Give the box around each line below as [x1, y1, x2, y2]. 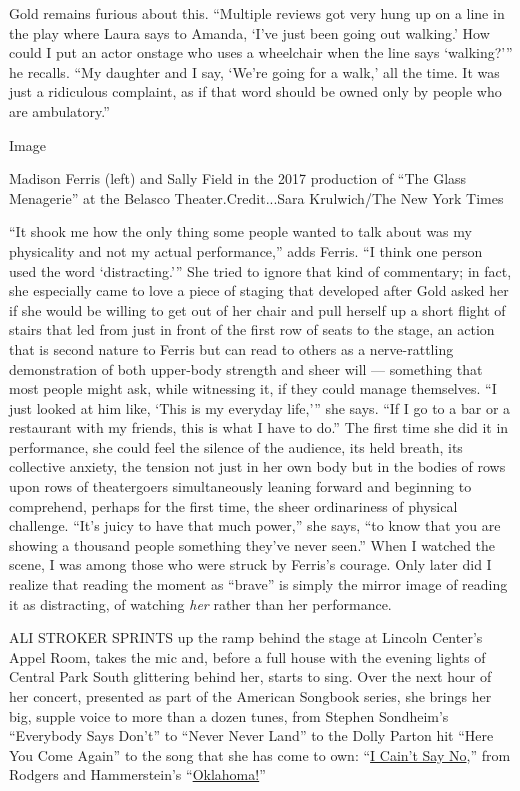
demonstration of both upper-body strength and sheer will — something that [9, 358, 483, 379]
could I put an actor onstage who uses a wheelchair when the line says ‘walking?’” [9, 42, 513, 63]
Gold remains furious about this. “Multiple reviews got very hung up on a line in [9, 3, 505, 23]
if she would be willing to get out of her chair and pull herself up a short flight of [9, 299, 506, 320]
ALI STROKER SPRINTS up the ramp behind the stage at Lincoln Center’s [9, 627, 483, 648]
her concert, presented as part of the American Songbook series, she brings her [9, 686, 492, 706]
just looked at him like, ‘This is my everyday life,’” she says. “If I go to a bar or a [9, 397, 511, 418]
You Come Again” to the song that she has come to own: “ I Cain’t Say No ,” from [9, 744, 511, 765]
